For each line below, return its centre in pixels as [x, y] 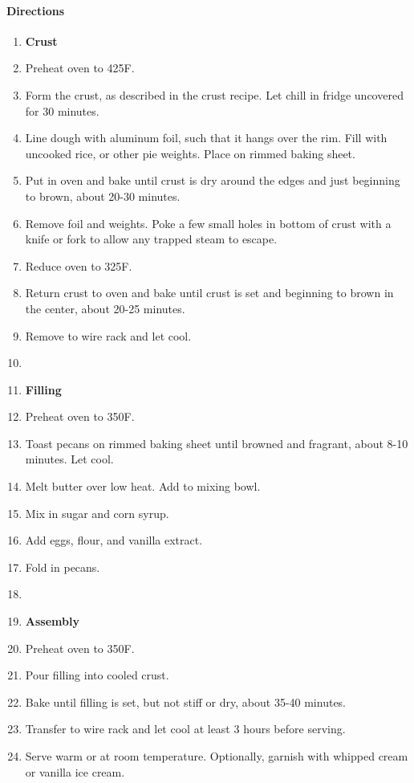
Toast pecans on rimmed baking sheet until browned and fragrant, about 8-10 [217, 443]
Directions [36, 10]
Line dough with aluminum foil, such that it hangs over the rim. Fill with [206, 138]
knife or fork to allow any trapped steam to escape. [151, 239]
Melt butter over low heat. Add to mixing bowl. [143, 486]
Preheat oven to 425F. [80, 68]
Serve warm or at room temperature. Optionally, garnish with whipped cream [217, 756]
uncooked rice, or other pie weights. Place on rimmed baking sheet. [190, 153]
